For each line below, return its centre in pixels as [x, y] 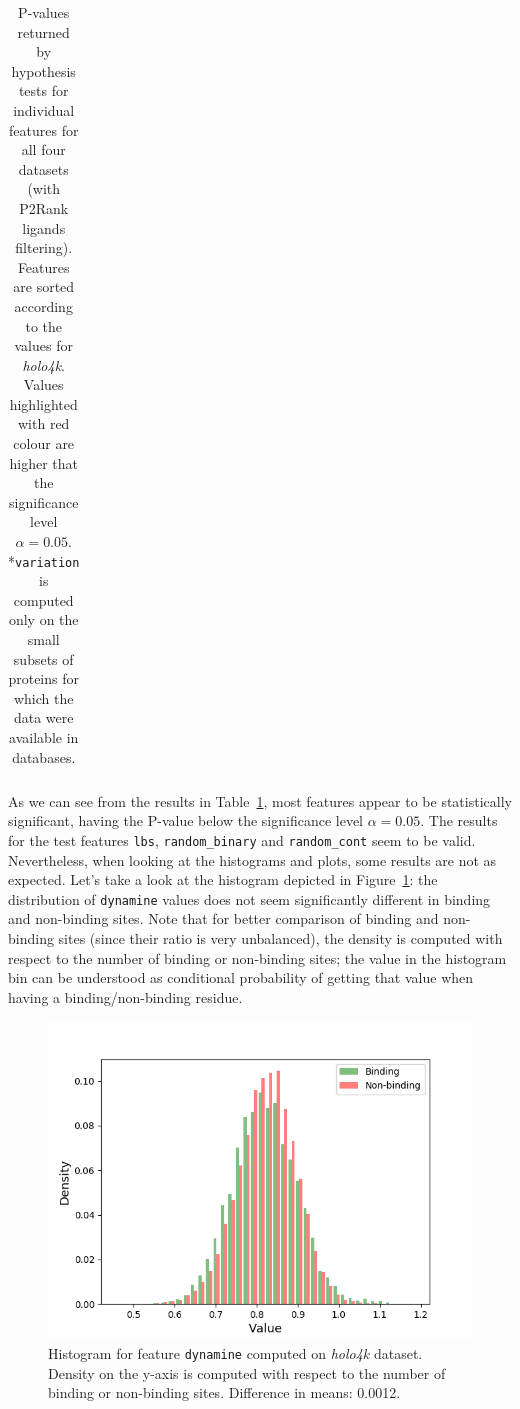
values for [43, 345]
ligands [44, 227]
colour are [44, 443]
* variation [44, 560]
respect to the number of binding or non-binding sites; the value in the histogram [257, 957]
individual [44, 109]
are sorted [44, 286]
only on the [43, 619]
